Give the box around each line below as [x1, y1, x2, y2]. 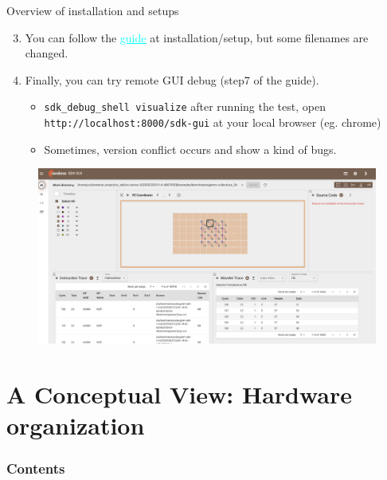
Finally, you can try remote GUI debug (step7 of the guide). [25, 71, 319, 88]
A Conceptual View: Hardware [6, 377, 353, 410]
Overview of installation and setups [6, 2, 179, 18]
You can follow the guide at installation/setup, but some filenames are [25, 29, 369, 45]
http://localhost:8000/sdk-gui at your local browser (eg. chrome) [44, 114, 381, 131]
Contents [6, 458, 65, 478]
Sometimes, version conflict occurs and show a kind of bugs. [44, 140, 337, 157]
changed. [25, 45, 68, 61]
